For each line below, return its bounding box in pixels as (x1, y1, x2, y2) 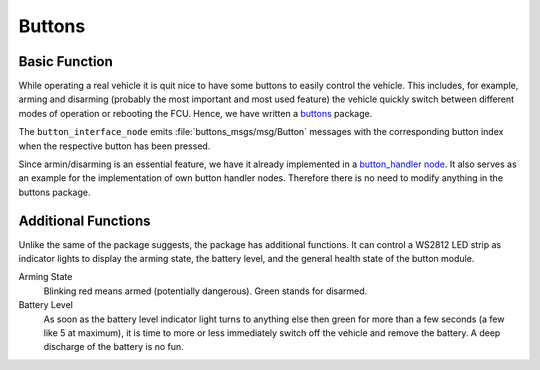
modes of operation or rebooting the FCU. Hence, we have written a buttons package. (18, 107, 373, 119)
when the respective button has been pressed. (18, 140, 211, 152)
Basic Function (18, 53, 114, 70)
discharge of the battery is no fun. (43, 341, 184, 353)
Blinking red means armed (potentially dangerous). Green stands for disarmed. (43, 285, 368, 297)
